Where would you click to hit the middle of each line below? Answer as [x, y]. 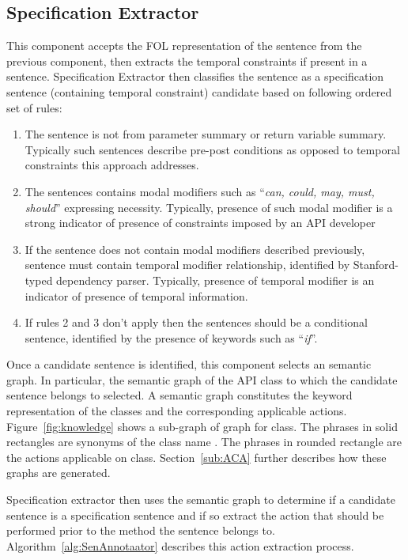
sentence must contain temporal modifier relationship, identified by [187, 265]
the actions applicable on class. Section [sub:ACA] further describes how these [196, 457]
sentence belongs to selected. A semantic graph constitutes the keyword [179, 395]
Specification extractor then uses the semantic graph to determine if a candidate [201, 499]
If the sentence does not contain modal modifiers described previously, [195, 249]
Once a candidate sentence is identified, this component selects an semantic [189, 364]
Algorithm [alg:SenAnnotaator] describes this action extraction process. [180, 545]
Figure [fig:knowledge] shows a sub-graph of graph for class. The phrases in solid [202, 426]
